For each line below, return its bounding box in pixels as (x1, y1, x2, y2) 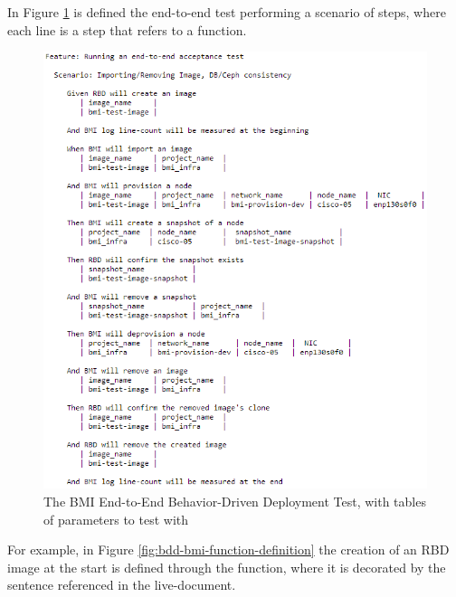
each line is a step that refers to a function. (7, 20, 247, 39)
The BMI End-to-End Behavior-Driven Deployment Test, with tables (43, 492, 426, 511)
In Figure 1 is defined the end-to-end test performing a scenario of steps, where (7, 3, 446, 21)
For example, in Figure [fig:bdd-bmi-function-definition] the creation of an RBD (7, 540, 450, 559)
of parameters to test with (43, 509, 189, 528)
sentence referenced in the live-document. (7, 575, 236, 594)
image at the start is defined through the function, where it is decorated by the (7, 557, 446, 576)
